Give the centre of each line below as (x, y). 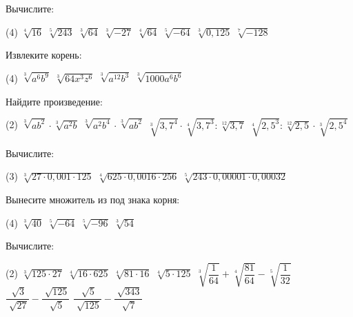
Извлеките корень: (44, 55)
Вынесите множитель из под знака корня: (93, 199)
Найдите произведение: (54, 101)
